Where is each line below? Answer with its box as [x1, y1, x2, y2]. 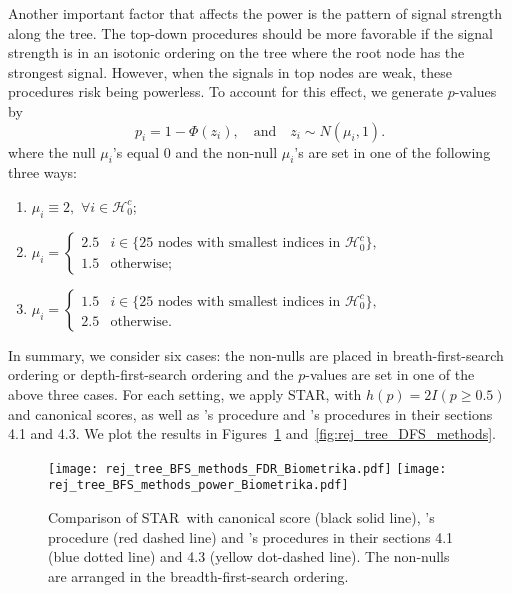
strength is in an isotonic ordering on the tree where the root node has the [8, 42, 465, 63]
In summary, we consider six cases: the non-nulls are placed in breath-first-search [8, 344, 504, 365]
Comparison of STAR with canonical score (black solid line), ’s [48, 507, 435, 528]
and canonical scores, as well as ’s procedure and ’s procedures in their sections [8, 403, 493, 424]
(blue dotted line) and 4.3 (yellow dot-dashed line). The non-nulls [48, 546, 450, 567]
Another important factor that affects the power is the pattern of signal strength [8, 3, 503, 23]
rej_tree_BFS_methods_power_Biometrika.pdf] [48, 478, 349, 493]
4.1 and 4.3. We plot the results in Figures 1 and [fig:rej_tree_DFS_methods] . [8, 423, 497, 444]
